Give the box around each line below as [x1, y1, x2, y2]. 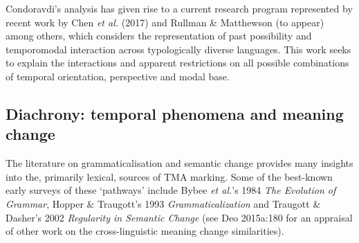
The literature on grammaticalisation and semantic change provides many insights [6, 156, 353, 170]
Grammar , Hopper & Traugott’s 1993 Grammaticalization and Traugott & [6, 196, 321, 210]
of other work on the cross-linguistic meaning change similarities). [6, 224, 284, 238]
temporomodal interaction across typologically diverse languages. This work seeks [6, 42, 351, 56]
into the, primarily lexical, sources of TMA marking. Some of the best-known [6, 169, 333, 183]
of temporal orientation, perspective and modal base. [6, 69, 230, 83]
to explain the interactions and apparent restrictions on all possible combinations [6, 55, 349, 70]
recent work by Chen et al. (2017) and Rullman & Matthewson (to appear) [6, 15, 324, 29]
